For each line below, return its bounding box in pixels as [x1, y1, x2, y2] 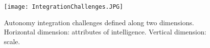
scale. [4, 36, 20, 46]
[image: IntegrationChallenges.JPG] [4, 3, 123, 10]
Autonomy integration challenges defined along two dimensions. [4, 17, 194, 27]
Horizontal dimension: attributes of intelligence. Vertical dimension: [4, 27, 207, 37]
